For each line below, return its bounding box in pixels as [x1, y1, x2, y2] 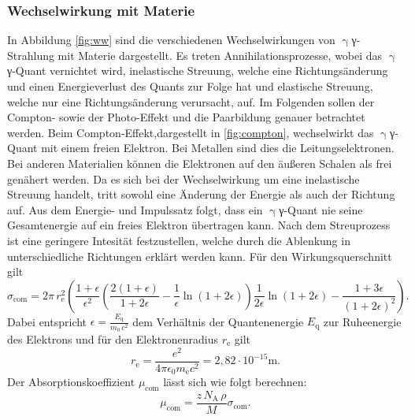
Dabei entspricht [7, 313, 87, 329]
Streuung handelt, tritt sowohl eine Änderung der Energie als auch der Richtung [7, 186, 395, 203]
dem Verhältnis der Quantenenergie [132, 313, 304, 329]
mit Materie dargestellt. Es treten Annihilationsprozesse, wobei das [57, 46, 383, 63]
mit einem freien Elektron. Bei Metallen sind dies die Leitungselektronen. [41, 139, 395, 156]
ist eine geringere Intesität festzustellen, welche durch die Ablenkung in [7, 232, 350, 248]
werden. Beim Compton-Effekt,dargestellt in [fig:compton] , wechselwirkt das [7, 124, 374, 140]
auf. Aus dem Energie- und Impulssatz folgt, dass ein [7, 201, 263, 217]
